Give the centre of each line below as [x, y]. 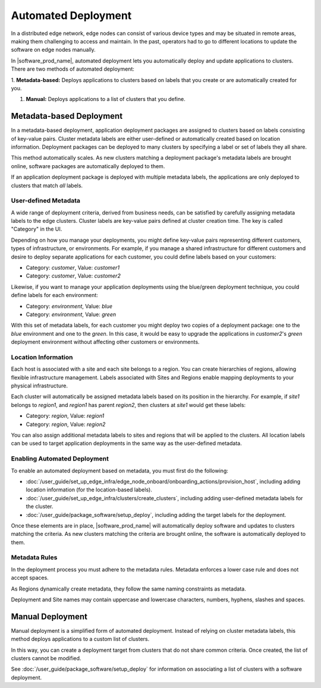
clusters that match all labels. [47, 185]
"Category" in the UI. [37, 229]
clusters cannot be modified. [46, 658]
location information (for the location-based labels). [89, 490]
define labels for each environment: [54, 295]
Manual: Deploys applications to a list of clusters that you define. [106, 99]
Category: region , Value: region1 [65, 416]
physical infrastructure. [40, 386]
